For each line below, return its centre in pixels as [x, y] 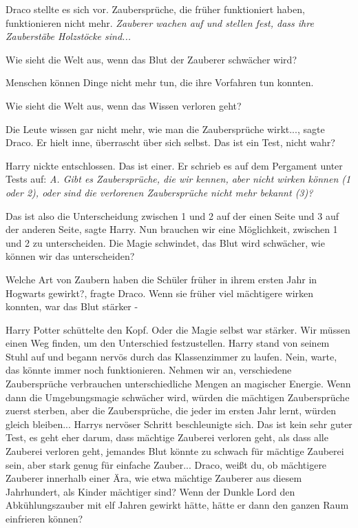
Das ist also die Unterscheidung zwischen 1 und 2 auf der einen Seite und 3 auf [172, 215]
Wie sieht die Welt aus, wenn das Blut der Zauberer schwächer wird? [151, 59]
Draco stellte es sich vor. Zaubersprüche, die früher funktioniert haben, [155, 9]
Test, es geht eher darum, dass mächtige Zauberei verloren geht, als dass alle [167, 437]
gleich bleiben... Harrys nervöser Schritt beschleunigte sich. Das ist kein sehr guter [179, 424]
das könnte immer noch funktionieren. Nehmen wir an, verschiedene [149, 370]
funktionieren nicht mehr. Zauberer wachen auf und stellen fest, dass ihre [160, 22]
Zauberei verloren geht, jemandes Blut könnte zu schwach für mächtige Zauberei [175, 451]
